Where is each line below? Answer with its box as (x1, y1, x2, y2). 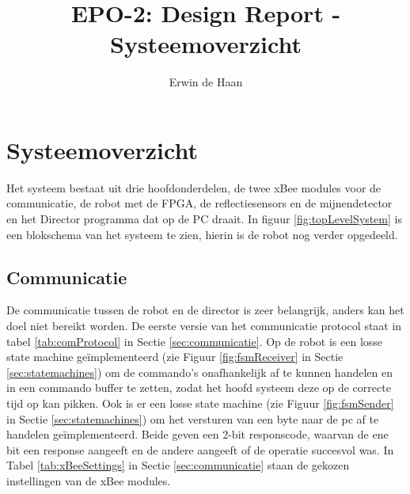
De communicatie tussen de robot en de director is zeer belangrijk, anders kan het (6, 302, 404, 318)
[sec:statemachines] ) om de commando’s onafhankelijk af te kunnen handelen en (6, 363, 393, 380)
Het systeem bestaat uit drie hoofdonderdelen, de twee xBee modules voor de (6, 179, 382, 196)
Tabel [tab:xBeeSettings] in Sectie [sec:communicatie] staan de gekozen (6, 457, 350, 473)
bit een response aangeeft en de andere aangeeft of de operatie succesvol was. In (6, 441, 394, 458)
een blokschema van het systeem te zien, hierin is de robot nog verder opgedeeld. (6, 226, 398, 242)
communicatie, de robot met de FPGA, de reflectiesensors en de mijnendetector (6, 195, 393, 211)
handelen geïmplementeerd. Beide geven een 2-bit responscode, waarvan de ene (6, 426, 389, 443)
